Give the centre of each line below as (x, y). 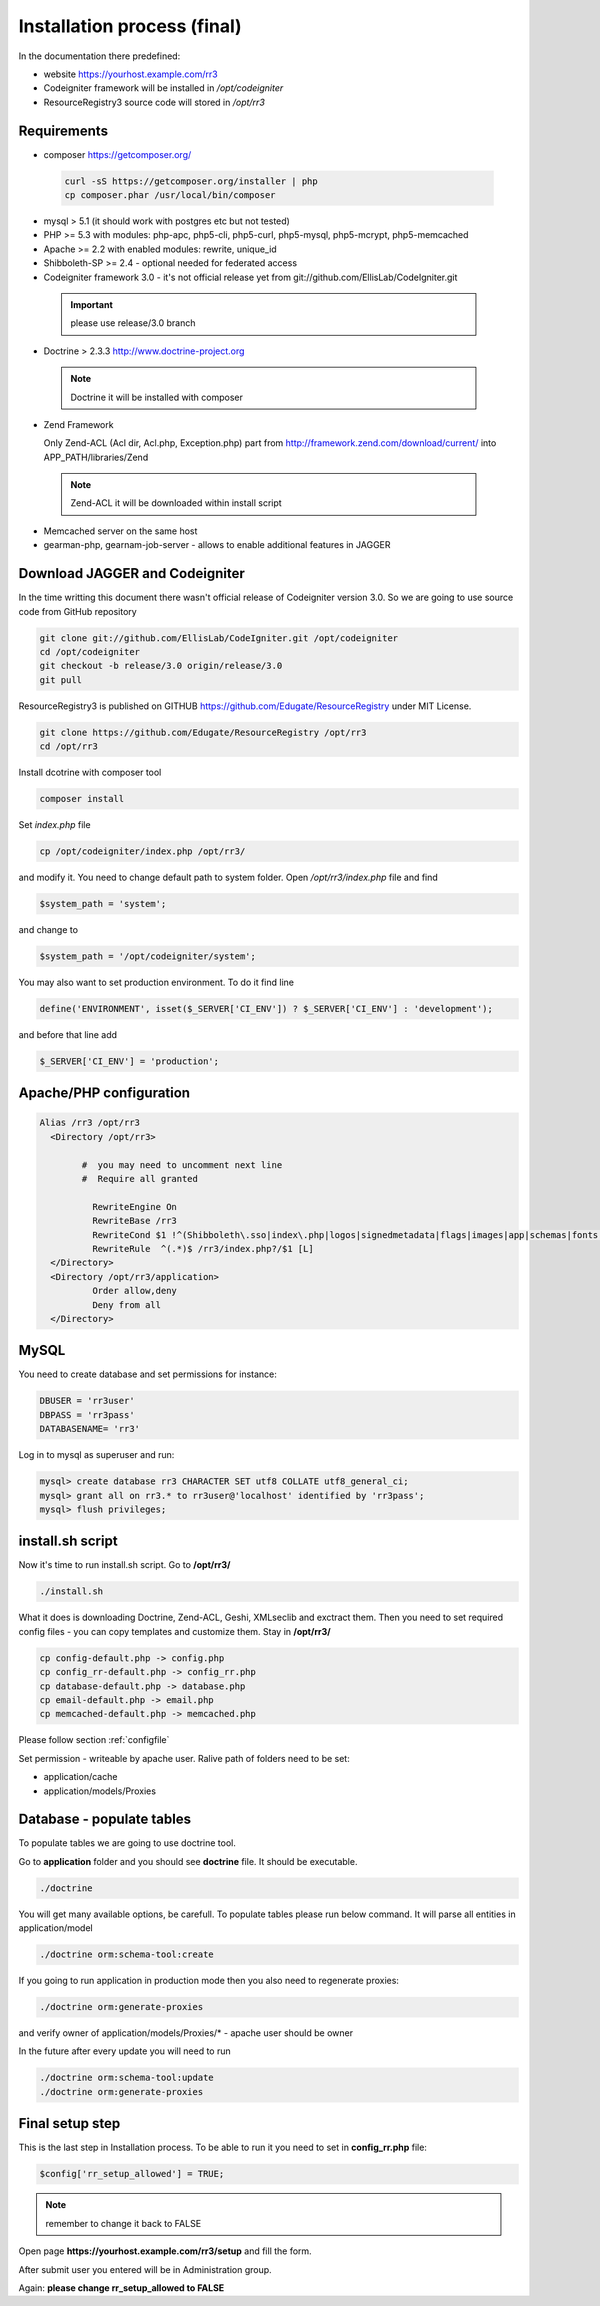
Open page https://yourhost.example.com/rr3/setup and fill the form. (165, 2251)
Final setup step (69, 2123)
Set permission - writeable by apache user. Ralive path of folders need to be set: (184, 1758)
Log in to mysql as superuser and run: (96, 1455)
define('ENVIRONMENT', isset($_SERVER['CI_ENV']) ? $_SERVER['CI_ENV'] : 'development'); (266, 1008)
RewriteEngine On (134, 1206)
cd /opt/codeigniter (89, 651)
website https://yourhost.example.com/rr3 (131, 74)
